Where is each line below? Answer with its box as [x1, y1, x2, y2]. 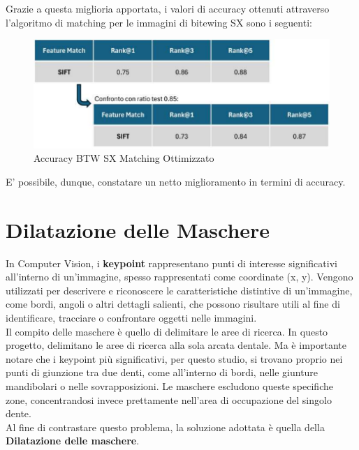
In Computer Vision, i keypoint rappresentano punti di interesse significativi [6, 255, 337, 270]
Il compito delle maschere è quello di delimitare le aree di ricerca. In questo [6, 324, 328, 338]
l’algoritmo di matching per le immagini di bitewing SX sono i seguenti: [6, 15, 312, 29]
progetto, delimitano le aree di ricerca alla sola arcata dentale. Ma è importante [6, 338, 346, 352]
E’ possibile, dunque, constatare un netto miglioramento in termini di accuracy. [6, 174, 346, 188]
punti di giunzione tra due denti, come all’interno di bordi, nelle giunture [6, 365, 318, 380]
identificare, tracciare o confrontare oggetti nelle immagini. [6, 310, 257, 325]
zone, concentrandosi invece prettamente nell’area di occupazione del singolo [6, 392, 332, 407]
